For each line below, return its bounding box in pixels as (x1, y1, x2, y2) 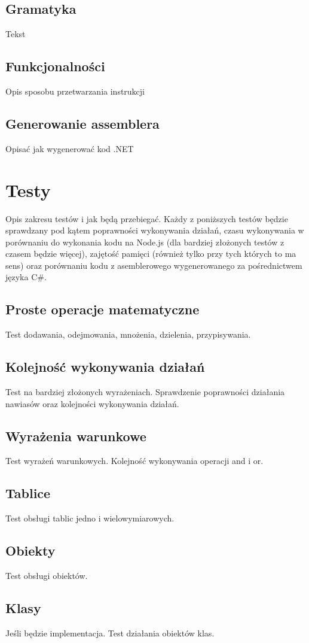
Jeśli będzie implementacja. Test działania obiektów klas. (5, 626, 215, 639)
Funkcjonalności (5, 57, 105, 75)
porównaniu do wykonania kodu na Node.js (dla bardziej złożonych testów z (5, 235, 284, 248)
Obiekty (5, 541, 56, 560)
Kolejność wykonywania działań (5, 357, 205, 376)
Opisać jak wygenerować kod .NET (5, 142, 134, 154)
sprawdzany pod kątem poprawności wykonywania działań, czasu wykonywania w (5, 224, 304, 236)
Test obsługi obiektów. (5, 569, 88, 582)
